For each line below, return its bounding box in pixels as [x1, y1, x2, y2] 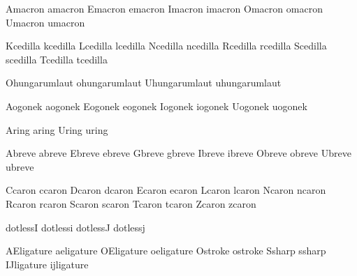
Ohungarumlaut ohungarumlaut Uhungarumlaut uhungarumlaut [6, 75, 282, 90]
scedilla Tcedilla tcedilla [6, 52, 108, 66]
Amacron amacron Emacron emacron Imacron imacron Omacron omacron [6, 1, 323, 15]
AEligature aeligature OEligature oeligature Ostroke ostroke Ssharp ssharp [6, 243, 326, 258]
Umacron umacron [6, 15, 85, 29]
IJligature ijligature [6, 256, 89, 271]
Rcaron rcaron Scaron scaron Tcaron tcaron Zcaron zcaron [6, 196, 256, 210]
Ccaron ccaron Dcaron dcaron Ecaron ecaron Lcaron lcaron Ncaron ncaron [6, 183, 326, 197]
